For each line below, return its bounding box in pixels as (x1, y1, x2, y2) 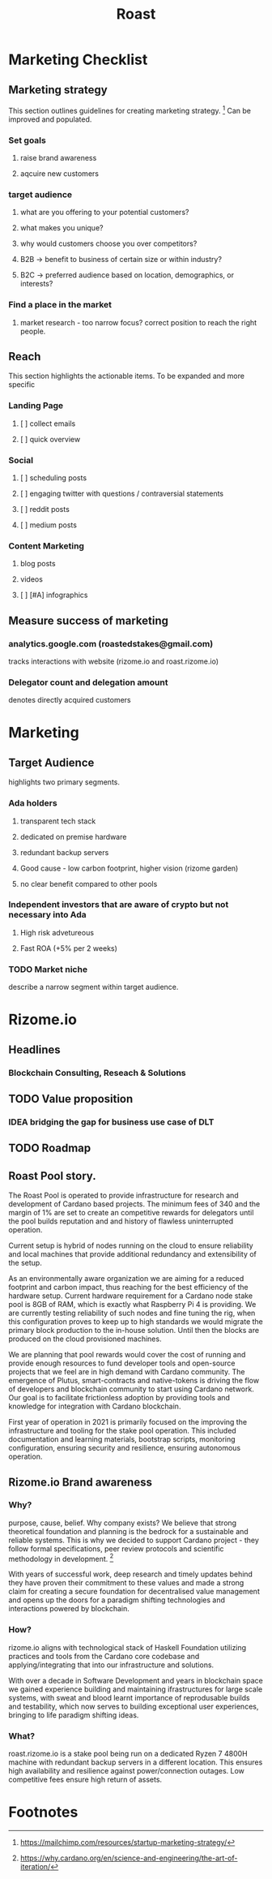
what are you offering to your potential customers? (19, 208, 189, 217)
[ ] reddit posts (19, 504, 70, 514)
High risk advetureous (19, 927, 95, 937)
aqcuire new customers (19, 168, 100, 178)
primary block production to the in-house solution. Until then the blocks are (8, 1326, 260, 1335)
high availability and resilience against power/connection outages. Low (8, 1766, 245, 1776)
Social (8, 454, 34, 466)
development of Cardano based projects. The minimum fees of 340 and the (8, 1199, 261, 1209)
